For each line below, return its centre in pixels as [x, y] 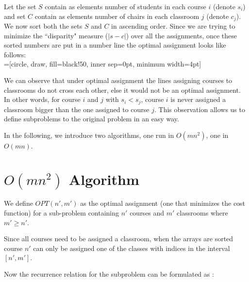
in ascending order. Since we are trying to [173, 26]
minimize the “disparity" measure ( [56, 35]
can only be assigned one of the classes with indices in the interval [132, 248]
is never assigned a [198, 99]
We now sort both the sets [43, 26]
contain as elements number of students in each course [125, 6]
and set [15, 16]
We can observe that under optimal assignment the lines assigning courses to [118, 80]
